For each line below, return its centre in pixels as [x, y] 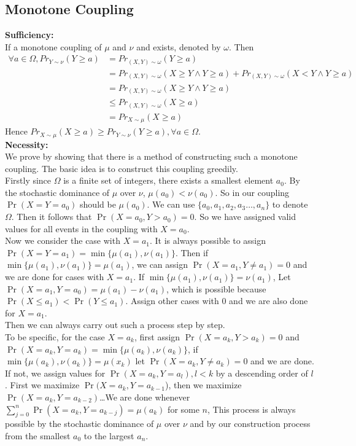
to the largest [109, 435]
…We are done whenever [145, 397]
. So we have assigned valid [245, 217]
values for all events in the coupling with [81, 228]
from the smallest [38, 435]
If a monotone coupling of [53, 46]
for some [184, 409]
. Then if [192, 252]
